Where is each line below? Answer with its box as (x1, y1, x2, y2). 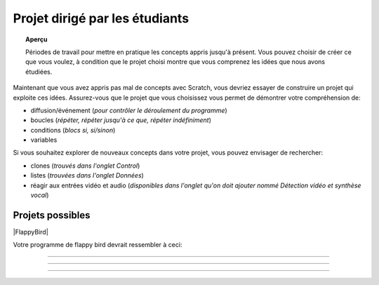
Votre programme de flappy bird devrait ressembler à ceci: (13, 241, 182, 249)
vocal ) (30, 191, 49, 199)
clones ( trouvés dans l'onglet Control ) (30, 161, 140, 170)
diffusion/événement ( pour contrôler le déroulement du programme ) (30, 106, 227, 114)
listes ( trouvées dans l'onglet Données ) (30, 171, 144, 180)
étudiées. (25, 67, 53, 76)
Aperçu (25, 35, 48, 44)
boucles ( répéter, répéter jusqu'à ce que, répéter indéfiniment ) (30, 116, 212, 124)
